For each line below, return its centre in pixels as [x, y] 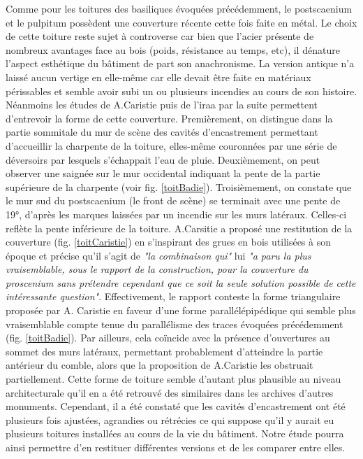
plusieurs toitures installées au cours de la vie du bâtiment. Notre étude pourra [175, 433]
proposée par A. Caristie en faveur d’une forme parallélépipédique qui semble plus [181, 310]
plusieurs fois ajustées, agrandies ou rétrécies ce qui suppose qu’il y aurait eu [170, 419]
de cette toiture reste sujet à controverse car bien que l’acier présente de [160, 36]
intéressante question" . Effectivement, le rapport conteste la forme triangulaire [173, 296]
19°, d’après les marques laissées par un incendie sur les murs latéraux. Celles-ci [176, 214]
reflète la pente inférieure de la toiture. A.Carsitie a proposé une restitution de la [179, 228]
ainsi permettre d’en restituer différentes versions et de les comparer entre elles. [176, 447]
